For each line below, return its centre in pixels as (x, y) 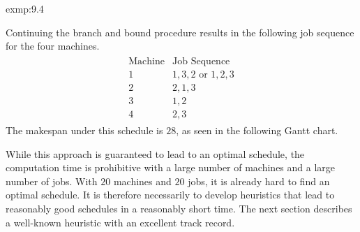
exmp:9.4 (25, 8)
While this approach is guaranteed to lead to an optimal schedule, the (155, 153)
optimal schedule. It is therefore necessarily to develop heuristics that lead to (170, 195)
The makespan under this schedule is (84, 130)
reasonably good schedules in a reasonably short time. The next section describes (179, 208)
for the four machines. (53, 46)
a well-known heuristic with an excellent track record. (120, 222)
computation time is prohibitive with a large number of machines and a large (171, 167)
